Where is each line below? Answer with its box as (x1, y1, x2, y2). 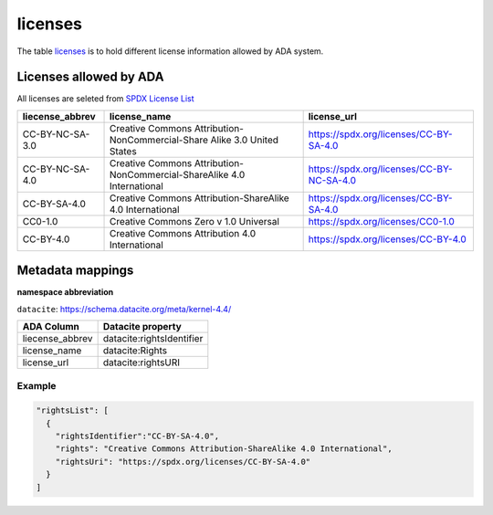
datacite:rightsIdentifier (102, 332, 204, 345)
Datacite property (102, 321, 182, 333)
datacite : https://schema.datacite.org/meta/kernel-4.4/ (16, 303, 232, 314)
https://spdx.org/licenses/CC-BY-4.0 (308, 233, 467, 246)
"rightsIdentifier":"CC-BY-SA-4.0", (55, 431, 219, 442)
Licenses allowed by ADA (16, 69, 164, 85)
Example (16, 379, 57, 392)
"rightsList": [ (36, 405, 110, 415)
